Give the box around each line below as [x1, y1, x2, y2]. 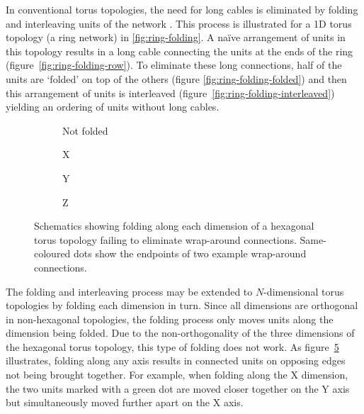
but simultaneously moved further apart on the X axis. [6, 395, 244, 410]
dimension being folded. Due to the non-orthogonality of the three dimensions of [6, 325, 355, 340]
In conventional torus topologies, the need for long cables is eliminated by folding [6, 2, 358, 16]
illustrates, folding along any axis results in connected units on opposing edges [6, 353, 346, 368]
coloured [34, 246, 71, 261]
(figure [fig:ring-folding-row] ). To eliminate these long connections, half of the [6, 57, 342, 72]
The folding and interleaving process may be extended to [6, 284, 253, 298]
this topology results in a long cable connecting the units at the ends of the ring [6, 43, 353, 58]
